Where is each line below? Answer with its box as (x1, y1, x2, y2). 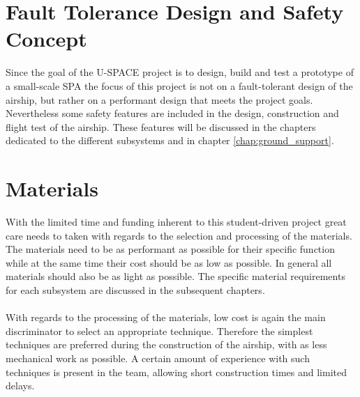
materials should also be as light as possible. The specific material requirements (6, 269, 345, 283)
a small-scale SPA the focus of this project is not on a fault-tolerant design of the (6, 78, 353, 93)
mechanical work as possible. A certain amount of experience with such (6, 350, 310, 365)
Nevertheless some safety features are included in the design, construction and (6, 106, 339, 120)
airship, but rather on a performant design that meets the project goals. (6, 92, 313, 107)
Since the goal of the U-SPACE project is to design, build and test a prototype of (6, 65, 354, 79)
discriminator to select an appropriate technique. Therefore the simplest (6, 323, 313, 338)
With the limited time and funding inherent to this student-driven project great (6, 215, 347, 228)
